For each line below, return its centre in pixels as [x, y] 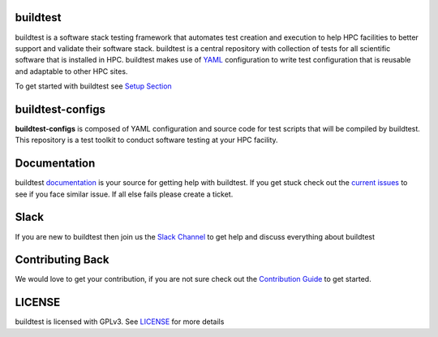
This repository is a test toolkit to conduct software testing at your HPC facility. [147, 140]
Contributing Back [62, 260]
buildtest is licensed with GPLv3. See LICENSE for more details [120, 322]
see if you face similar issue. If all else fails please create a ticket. [124, 194]
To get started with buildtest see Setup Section [93, 86]
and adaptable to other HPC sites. [71, 71]
